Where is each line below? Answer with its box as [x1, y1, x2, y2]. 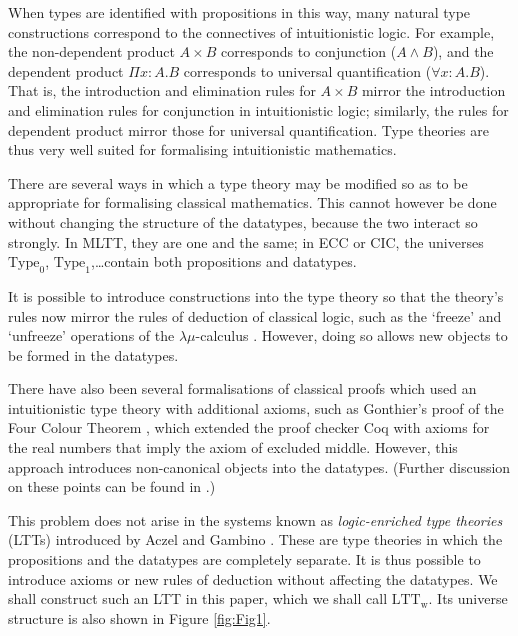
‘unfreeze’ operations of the [8, 325, 175, 346]
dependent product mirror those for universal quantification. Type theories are [8, 119, 489, 140]
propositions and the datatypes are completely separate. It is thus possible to [8, 549, 481, 570]
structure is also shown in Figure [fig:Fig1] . [8, 607, 271, 628]
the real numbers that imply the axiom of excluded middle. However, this [8, 437, 458, 458]
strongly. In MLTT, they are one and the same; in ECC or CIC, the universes [8, 231, 484, 252]
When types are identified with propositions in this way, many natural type [8, 2, 471, 22]
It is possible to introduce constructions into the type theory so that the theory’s [8, 285, 504, 306]
